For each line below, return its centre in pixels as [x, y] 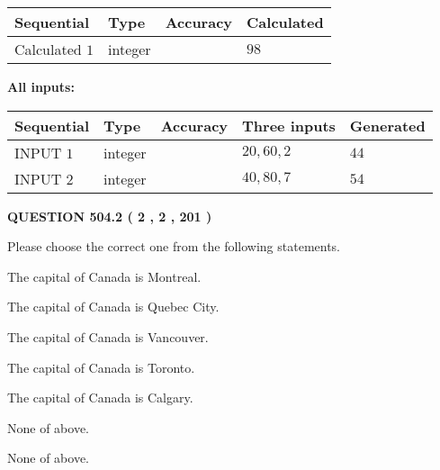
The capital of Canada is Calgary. [100, 398]
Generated [387, 125]
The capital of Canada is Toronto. [101, 367]
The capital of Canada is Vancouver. [108, 336]
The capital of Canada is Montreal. [104, 276]
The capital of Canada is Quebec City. [113, 307]
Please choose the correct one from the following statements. [174, 246]
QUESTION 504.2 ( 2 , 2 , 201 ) [110, 216]
